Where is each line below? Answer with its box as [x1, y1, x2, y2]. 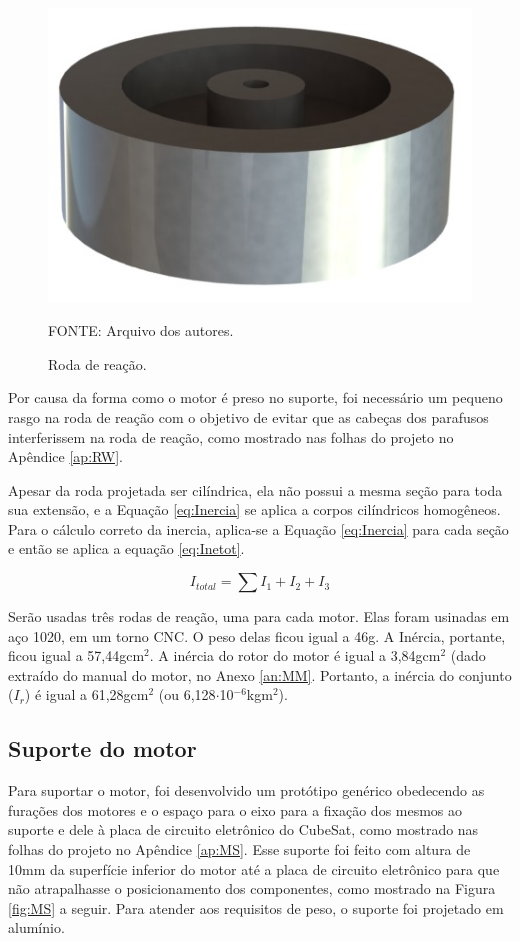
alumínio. [8, 917, 65, 938]
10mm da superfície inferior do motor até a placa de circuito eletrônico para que [8, 858, 500, 879]
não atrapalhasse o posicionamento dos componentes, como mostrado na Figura [8, 878, 496, 899]
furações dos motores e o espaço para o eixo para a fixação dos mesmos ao [8, 799, 463, 820]
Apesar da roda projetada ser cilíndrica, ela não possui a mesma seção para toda [8, 479, 503, 500]
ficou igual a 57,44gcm [8, 645, 145, 666]
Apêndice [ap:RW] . [8, 446, 123, 467]
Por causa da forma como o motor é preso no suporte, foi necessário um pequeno [8, 387, 503, 408]
